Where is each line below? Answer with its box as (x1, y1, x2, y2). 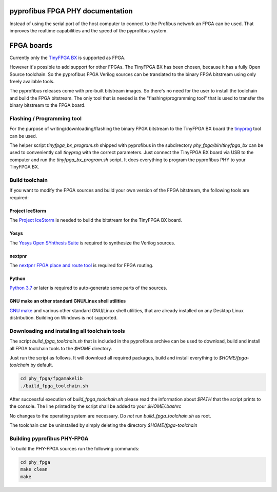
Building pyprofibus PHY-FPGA (9, 434, 89, 442)
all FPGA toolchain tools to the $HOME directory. (9, 345, 112, 351)
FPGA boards (9, 41, 53, 50)
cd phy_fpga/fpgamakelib (20, 375, 83, 382)
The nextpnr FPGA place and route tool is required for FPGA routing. (9, 262, 154, 268)
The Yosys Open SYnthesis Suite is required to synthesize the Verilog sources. (9, 239, 175, 246)
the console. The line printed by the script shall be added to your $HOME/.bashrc (9, 403, 182, 409)
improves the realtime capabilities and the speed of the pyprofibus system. (9, 27, 168, 33)
